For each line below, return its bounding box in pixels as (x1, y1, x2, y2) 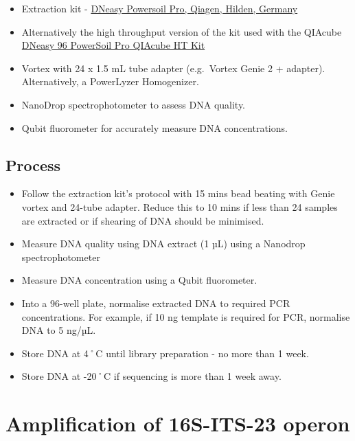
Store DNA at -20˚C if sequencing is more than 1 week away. (21, 369, 282, 383)
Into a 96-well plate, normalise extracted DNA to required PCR (21, 295, 290, 310)
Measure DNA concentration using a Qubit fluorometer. (21, 273, 257, 287)
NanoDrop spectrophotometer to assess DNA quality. (21, 97, 246, 111)
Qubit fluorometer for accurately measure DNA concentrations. (21, 120, 288, 135)
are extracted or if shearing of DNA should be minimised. (21, 213, 264, 227)
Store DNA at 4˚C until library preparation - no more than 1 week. (21, 346, 309, 360)
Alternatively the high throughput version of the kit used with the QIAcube (21, 24, 342, 38)
